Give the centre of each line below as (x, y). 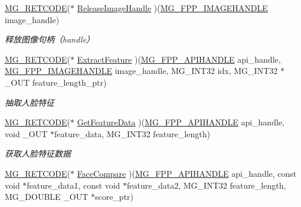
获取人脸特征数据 (38, 153)
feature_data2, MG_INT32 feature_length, (207, 185)
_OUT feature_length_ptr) (56, 82)
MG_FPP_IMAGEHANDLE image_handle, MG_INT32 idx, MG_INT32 (141, 71)
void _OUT (26, 133)
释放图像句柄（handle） (50, 39)
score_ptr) (114, 197)
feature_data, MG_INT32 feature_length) (132, 133)
